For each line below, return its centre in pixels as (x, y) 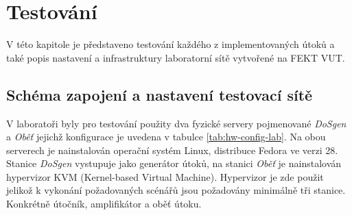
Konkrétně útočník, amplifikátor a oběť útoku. (104, 204)
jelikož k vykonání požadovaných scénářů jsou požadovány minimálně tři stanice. (176, 190)
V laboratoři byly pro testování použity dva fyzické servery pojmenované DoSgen (176, 123)
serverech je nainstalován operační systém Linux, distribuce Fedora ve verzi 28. (172, 150)
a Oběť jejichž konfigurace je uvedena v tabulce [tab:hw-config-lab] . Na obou (166, 137)
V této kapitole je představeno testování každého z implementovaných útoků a (171, 44)
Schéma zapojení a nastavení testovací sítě (160, 94)
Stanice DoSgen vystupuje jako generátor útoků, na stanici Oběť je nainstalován (174, 163)
